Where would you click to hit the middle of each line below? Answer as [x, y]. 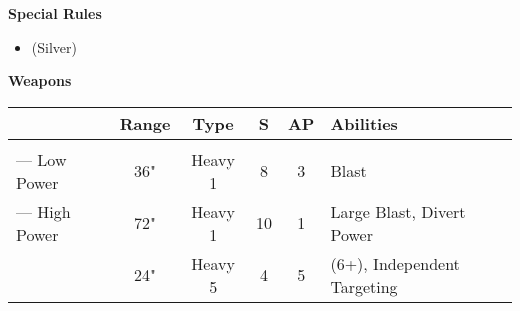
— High [43, 211]
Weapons [40, 80]
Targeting [364, 286]
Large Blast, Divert [398, 211]
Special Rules [55, 13]
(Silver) [54, 46]
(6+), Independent [395, 263]
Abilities [364, 123]
